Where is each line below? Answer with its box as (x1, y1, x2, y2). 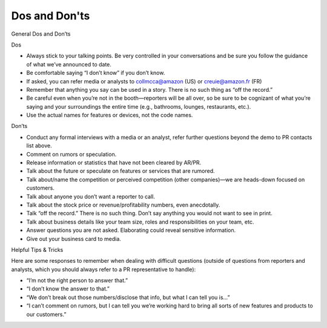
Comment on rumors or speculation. (26, 150, 117, 158)
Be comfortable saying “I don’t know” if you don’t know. (26, 69, 165, 77)
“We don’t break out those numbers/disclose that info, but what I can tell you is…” (26, 294, 230, 301)
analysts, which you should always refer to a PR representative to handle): (11, 266, 196, 273)
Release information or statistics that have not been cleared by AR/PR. (26, 159, 202, 166)
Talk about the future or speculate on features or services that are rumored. (26, 167, 215, 175)
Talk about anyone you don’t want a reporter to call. (26, 193, 156, 200)
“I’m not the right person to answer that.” (26, 277, 128, 284)
